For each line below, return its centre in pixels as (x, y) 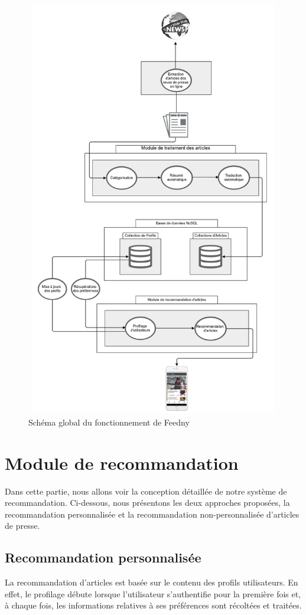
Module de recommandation (122, 462)
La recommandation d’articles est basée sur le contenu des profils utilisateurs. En (152, 582)
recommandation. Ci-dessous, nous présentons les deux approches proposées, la (147, 503)
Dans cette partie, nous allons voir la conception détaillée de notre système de (146, 491)
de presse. (22, 526)
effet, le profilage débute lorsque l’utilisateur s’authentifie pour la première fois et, (153, 593)
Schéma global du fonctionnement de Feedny (109, 422)
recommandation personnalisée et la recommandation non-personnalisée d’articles (152, 514)
